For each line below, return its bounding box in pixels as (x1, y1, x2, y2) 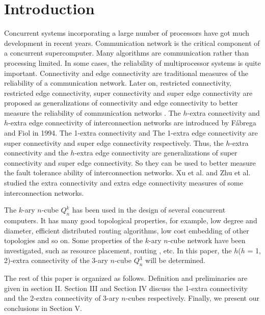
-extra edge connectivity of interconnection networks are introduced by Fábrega (8, 117, 256, 128)
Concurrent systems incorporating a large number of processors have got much (4, 28, 250, 38)
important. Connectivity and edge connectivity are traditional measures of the (4, 67, 249, 78)
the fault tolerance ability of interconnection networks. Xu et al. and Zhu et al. (4, 167, 251, 178)
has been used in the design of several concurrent (72, 204, 226, 215)
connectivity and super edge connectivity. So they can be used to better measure (4, 157, 256, 168)
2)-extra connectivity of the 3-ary (4, 255, 108, 266)
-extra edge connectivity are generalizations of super (74, 147, 237, 158)
